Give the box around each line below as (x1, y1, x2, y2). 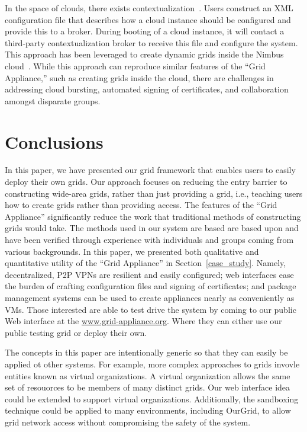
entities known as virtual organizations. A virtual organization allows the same (5, 369, 290, 382)
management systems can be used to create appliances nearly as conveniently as (5, 292, 295, 303)
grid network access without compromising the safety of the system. (5, 415, 251, 428)
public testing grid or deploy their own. (5, 326, 147, 338)
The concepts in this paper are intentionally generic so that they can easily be (5, 346, 288, 359)
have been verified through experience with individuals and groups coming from (5, 233, 294, 246)
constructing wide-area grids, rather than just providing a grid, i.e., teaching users (5, 187, 303, 199)
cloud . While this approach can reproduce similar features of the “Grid (5, 59, 266, 72)
